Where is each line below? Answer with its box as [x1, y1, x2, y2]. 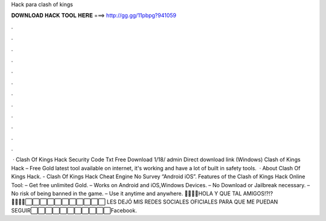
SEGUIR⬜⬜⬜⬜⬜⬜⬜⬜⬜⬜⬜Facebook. [11, 207, 137, 214]
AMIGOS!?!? [243, 190, 273, 197]
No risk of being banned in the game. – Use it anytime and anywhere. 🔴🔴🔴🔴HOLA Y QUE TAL [11, 190, 242, 197]
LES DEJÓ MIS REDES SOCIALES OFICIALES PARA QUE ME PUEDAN [106, 198, 278, 205]
